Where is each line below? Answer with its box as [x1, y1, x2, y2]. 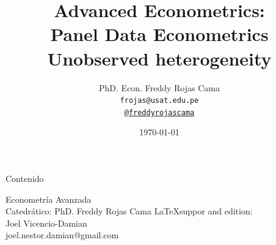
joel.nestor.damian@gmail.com [5, 228, 119, 241]
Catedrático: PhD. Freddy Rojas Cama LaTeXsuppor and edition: [5, 205, 253, 217]
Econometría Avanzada [5, 192, 92, 205]
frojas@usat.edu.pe [120, 96, 199, 105]
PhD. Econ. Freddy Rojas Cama [99, 81, 220, 94]
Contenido [5, 172, 44, 184]
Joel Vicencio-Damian [5, 216, 87, 229]
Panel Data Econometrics [50, 21, 269, 47]
